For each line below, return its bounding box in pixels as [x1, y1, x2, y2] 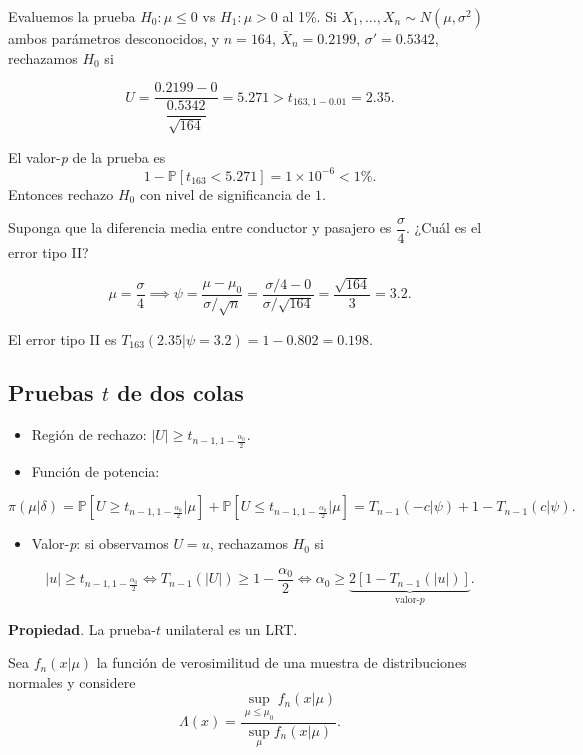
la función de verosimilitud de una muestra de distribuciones [96, 652, 467, 673]
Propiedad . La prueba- [8, 618, 156, 639]
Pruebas [8, 377, 94, 408]
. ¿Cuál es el [406, 217, 482, 238]
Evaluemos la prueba [8, 6, 136, 26]
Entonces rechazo [8, 183, 114, 204]
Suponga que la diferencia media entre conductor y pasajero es [8, 217, 392, 238]
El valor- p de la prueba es [8, 146, 166, 167]
